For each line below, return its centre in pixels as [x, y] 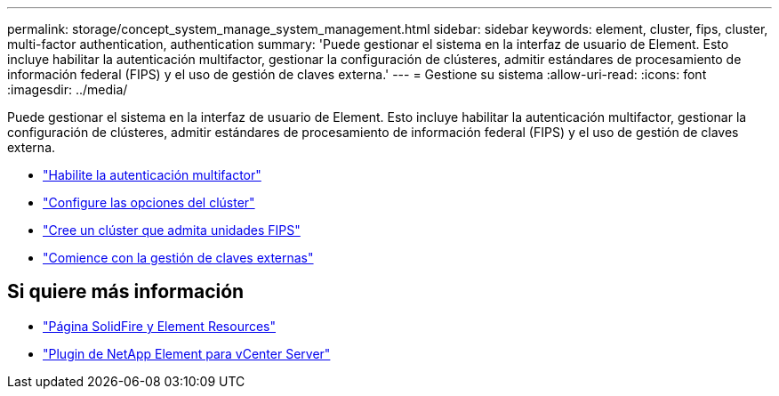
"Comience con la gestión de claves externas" [178, 258]
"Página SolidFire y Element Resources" [160, 326]
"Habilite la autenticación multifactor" [152, 175]
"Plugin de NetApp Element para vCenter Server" [187, 353]
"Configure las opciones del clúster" [149, 202]
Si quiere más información [126, 292]
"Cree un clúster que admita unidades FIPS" [172, 230]
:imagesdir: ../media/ [68, 89]
